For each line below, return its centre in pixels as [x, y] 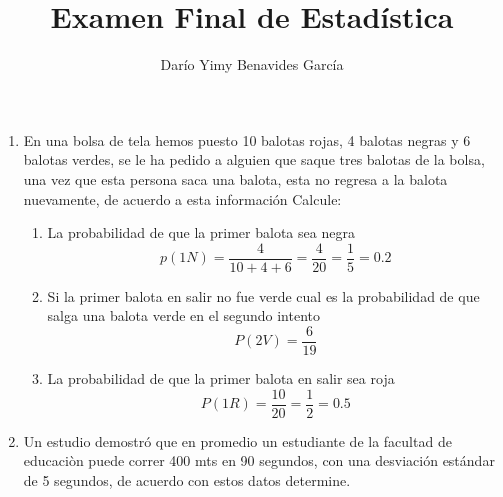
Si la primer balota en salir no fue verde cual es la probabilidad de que [263, 295]
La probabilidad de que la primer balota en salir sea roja [221, 378]
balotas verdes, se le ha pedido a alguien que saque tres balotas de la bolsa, [254, 159]
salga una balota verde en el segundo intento [184, 315]
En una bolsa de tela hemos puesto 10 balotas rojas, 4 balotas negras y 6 [247, 139]
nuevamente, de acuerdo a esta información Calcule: [182, 198]
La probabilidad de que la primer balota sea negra [201, 232]
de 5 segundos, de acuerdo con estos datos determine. [187, 479]
